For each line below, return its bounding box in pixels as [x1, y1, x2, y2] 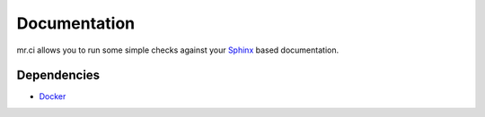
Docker [39, 91, 66, 102]
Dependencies [16, 68, 101, 83]
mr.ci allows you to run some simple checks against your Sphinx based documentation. [16, 45, 339, 55]
